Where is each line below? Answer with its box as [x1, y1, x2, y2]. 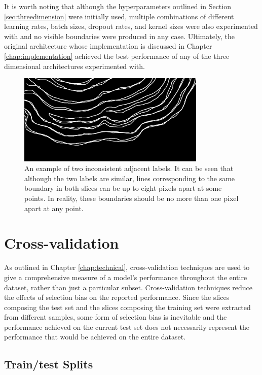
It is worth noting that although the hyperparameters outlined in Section [4, 1, 231, 11]
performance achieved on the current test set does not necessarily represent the [4, 321, 250, 332]
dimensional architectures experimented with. [4, 60, 145, 71]
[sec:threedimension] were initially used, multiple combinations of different [4, 11, 234, 21]
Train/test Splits [4, 356, 93, 372]
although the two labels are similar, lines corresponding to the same [24, 173, 235, 183]
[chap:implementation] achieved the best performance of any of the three [4, 50, 230, 61]
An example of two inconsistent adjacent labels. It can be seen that [24, 163, 234, 174]
